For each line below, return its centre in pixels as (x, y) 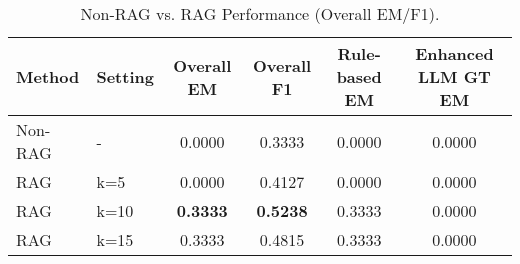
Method (48, 76)
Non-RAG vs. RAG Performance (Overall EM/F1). (260, 13)
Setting (125, 76)
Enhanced (454, 53)
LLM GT (454, 76)
